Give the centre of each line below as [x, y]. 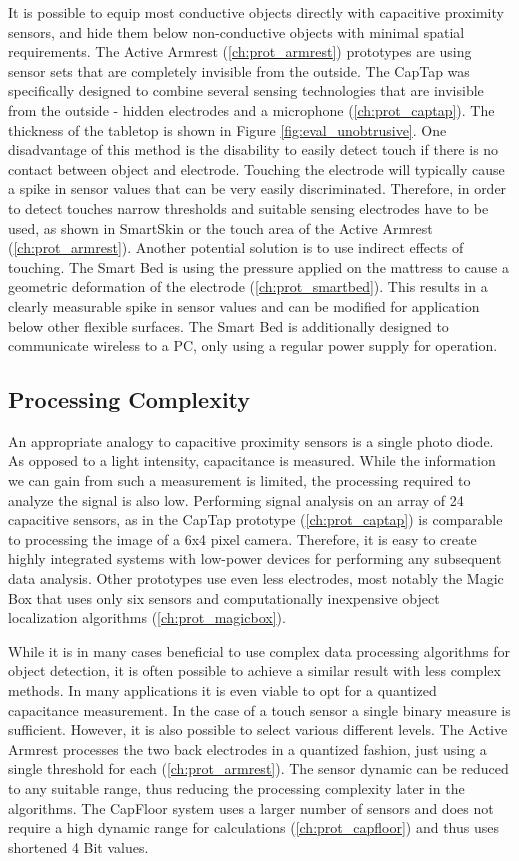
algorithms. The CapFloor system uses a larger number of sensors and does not [251, 807]
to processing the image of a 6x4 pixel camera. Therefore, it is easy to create [242, 538]
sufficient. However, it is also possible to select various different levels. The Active [258, 729]
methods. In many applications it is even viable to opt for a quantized [222, 690]
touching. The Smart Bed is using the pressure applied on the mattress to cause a [258, 266]
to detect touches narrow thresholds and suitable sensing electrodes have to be [248, 207]
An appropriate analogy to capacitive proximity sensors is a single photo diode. [251, 440]
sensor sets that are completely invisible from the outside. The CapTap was [239, 70]
